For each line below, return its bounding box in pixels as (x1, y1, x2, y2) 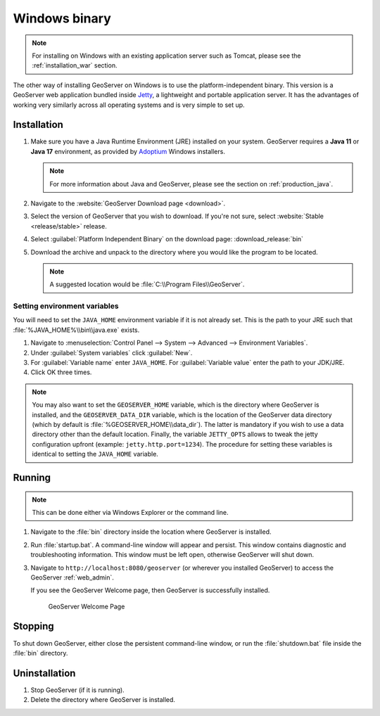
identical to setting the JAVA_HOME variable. (32, 450, 158, 459)
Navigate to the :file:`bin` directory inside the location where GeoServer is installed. (30, 528, 272, 536)
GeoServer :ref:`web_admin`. (30, 573, 114, 582)
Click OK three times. (30, 368, 92, 376)
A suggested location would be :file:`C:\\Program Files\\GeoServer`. (49, 280, 245, 288)
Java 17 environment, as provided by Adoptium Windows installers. (30, 147, 225, 155)
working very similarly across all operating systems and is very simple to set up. (13, 101, 246, 109)
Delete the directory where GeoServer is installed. (30, 696, 176, 704)
